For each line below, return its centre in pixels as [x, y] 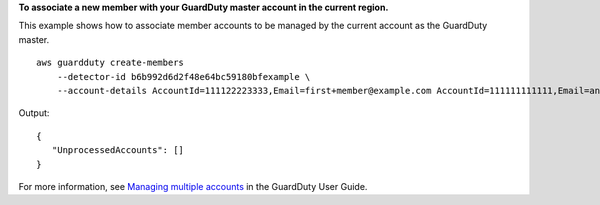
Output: [34, 113]
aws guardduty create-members [110, 63]
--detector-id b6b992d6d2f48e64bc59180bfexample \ [183, 76]
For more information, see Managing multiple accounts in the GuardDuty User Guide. [193, 186]
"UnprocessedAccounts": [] [118, 150]
